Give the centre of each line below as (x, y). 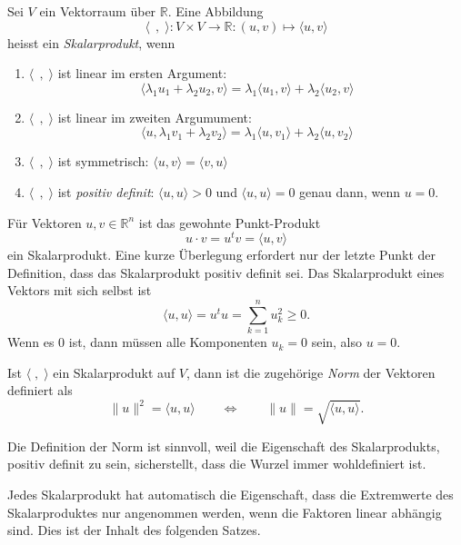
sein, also (337, 342)
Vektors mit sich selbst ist (80, 290)
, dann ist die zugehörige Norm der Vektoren (311, 372)
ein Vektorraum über (98, 11)
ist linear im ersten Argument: (142, 73)
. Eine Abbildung (215, 11)
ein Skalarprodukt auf (114, 372)
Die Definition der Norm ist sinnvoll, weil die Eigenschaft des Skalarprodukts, (224, 446)
